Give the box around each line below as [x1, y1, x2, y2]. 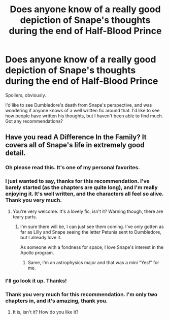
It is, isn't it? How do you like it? [12, 309, 79, 315]
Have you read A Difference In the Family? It [5, 133, 147, 142]
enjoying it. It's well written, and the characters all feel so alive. [5, 190, 164, 198]
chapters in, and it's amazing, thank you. [5, 297, 108, 304]
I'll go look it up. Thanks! [5, 277, 67, 284]
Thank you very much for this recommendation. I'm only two [5, 291, 158, 298]
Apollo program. [20, 249, 54, 255]
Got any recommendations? [5, 118, 63, 124]
